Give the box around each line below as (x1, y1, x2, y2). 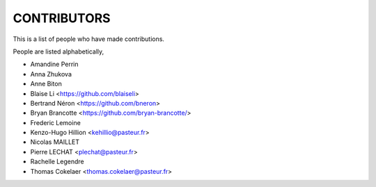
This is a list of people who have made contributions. (13, 35, 165, 43)
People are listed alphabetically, (13, 47, 104, 56)
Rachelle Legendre (30, 157, 84, 166)
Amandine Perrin (30, 60, 79, 69)
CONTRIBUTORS (13, 10, 111, 26)
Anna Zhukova (30, 70, 72, 78)
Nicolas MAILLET (30, 138, 80, 146)
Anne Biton (30, 80, 62, 88)
